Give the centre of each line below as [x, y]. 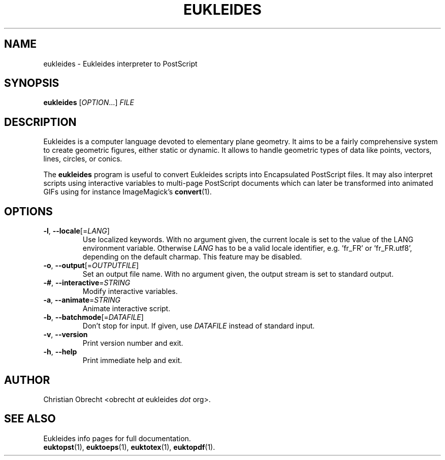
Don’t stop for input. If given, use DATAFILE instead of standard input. [199, 326]
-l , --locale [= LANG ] [76, 231]
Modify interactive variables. [130, 291]
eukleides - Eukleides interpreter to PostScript [120, 63]
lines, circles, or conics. [83, 159]
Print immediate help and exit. [132, 360]
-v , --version [66, 335]
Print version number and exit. [133, 343]
